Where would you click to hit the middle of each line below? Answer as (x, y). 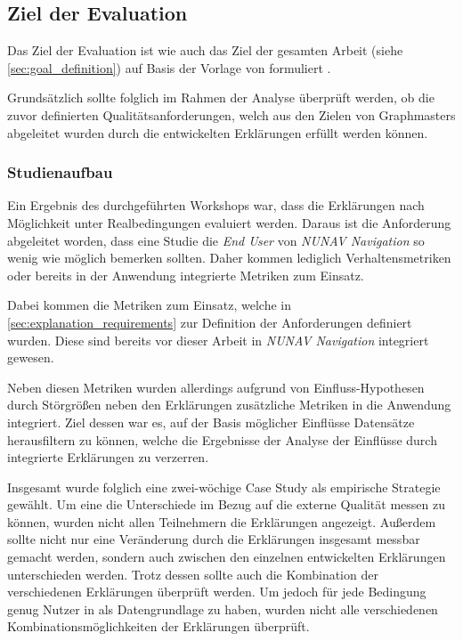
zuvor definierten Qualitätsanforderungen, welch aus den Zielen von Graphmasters (231, 114)
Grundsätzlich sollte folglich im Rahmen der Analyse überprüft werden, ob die (221, 97)
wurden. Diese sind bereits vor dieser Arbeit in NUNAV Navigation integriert (218, 340)
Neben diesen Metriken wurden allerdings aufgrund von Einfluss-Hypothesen (216, 387)
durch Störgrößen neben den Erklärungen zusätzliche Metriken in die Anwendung (229, 405)
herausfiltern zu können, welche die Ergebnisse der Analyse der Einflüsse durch (222, 439)
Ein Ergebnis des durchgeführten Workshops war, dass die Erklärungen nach (216, 205)
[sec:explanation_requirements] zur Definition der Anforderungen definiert (210, 322)
